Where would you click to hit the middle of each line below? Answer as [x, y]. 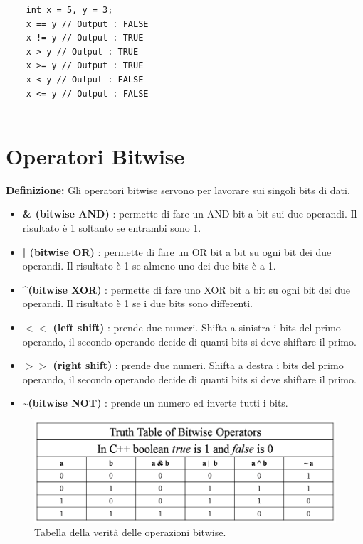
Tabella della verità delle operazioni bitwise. [130, 532]
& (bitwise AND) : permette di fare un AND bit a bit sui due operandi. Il [190, 214]
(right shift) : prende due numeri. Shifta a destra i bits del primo [198, 365]
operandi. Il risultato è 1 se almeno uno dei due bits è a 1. [149, 266]
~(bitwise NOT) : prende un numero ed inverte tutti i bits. [155, 403]
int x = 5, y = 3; [69, 10]
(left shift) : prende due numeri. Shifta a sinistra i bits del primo [197, 327]
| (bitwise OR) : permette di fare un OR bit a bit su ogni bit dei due [177, 251]
